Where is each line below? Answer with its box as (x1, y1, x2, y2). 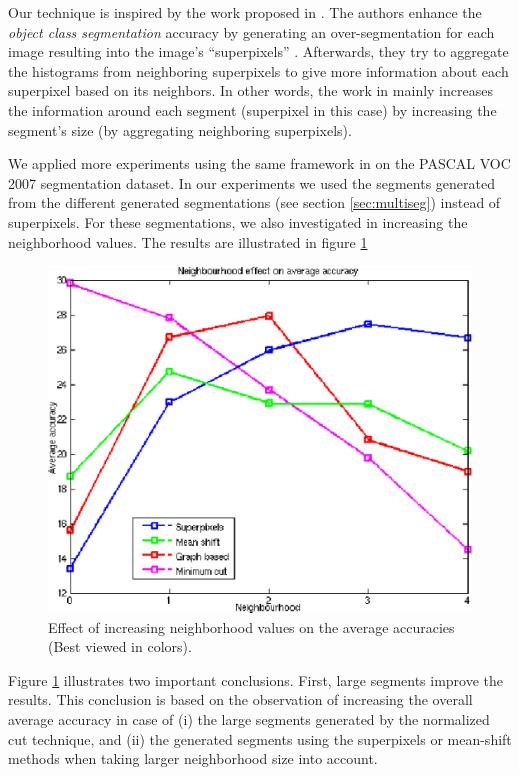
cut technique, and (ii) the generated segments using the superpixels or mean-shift (8, 728, 512, 749)
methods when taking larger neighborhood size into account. (8, 748, 378, 769)
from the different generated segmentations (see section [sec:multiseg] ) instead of (8, 192, 501, 213)
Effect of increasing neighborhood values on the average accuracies (48, 616, 455, 637)
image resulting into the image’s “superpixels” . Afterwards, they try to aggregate (8, 41, 509, 62)
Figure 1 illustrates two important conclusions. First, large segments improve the (8, 669, 504, 690)
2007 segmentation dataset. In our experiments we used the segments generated (8, 172, 496, 193)
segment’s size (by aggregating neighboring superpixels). (8, 119, 352, 140)
